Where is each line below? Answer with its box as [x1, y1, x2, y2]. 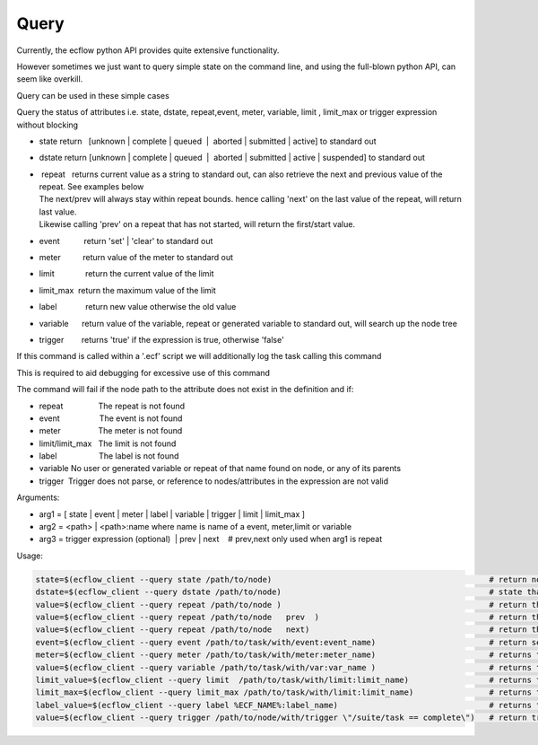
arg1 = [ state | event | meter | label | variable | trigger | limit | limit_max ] [39, 508, 305, 520]
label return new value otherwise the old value [39, 302, 237, 312]
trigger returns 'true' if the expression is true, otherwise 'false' [39, 334, 284, 345]
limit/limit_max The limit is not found [39, 438, 177, 449]
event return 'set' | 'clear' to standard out [39, 235, 213, 246]
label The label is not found [39, 451, 179, 461]
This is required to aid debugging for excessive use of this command [16, 367, 271, 378]
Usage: [16, 550, 44, 561]
